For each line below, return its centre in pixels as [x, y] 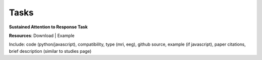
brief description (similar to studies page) [50, 51]
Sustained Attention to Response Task [48, 27]
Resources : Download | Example [42, 36]
